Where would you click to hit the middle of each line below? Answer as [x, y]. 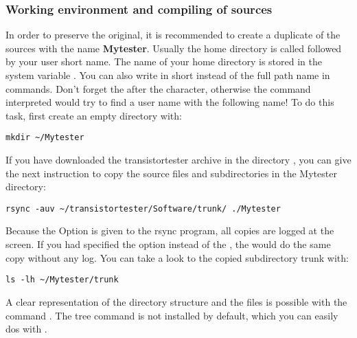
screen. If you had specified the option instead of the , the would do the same [168, 244]
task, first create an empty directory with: [94, 115]
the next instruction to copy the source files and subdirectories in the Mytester [171, 173]
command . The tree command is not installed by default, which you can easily [172, 315]
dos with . [26, 329]
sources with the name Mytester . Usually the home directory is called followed [174, 48]
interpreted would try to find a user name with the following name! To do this [170, 102]
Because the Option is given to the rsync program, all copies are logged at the [170, 230]
